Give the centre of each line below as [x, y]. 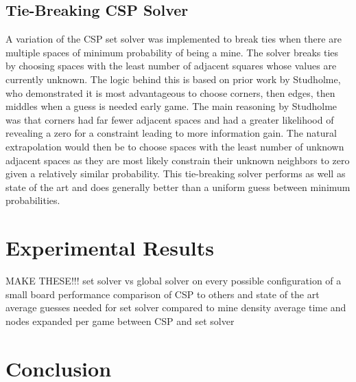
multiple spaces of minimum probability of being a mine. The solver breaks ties [172, 52]
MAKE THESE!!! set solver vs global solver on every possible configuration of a [174, 281]
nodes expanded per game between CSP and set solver [120, 321]
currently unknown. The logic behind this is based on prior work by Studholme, [173, 79]
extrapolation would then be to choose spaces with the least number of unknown [175, 146]
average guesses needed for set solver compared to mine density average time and [176, 307]
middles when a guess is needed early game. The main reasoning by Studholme [171, 106]
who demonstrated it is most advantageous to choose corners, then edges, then [170, 92]
